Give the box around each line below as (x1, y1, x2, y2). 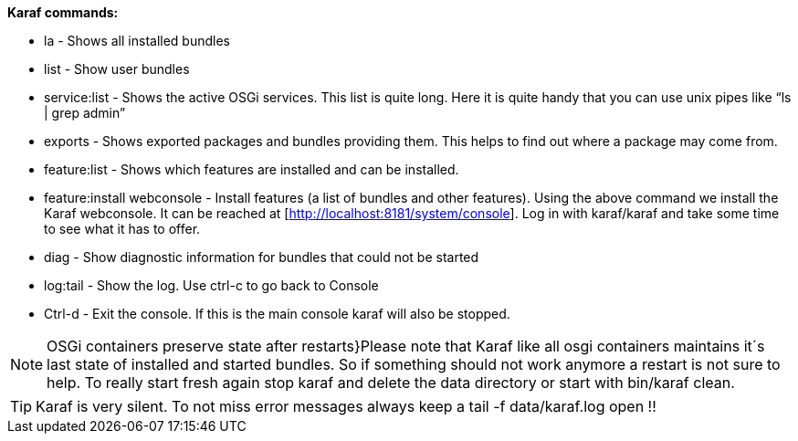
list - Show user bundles (44, 61, 190, 77)
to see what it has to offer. (44, 221, 201, 236)
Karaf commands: (7, 5, 119, 20)
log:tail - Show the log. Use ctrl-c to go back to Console (44, 278, 379, 293)
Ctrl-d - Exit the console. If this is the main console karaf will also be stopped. (44, 306, 510, 321)
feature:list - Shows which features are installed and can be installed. (44, 162, 459, 177)
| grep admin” (44, 105, 126, 121)
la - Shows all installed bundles (44, 33, 230, 48)
